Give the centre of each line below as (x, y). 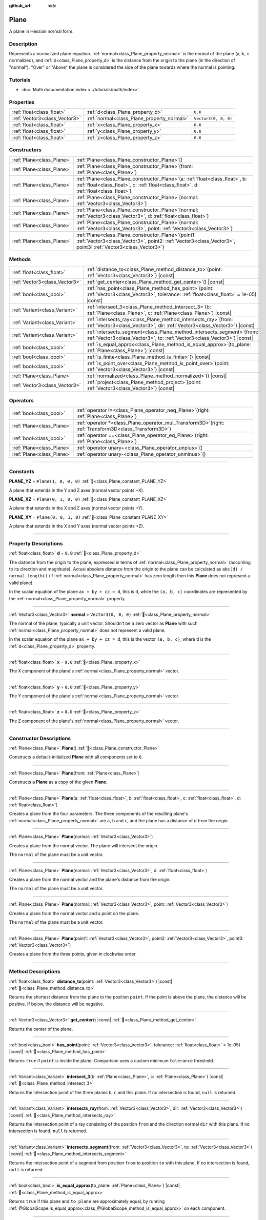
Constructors (25, 150)
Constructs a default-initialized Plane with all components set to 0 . (76, 757)
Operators (21, 400)
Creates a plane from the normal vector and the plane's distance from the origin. (90, 879)
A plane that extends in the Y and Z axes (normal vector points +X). (77, 490)
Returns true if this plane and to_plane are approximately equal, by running (87, 1201)
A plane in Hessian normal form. (41, 31)
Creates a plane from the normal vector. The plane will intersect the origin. (84, 845)
